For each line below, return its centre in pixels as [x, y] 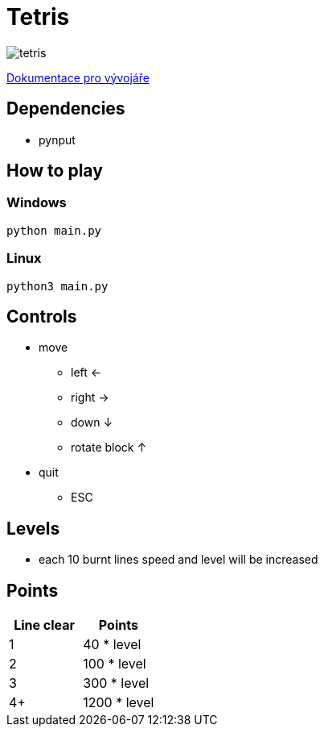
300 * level [116, 683]
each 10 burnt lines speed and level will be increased [178, 560]
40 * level [112, 645]
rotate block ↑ [109, 448]
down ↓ [92, 423]
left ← [86, 373]
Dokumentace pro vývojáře [78, 77]
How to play [55, 171]
